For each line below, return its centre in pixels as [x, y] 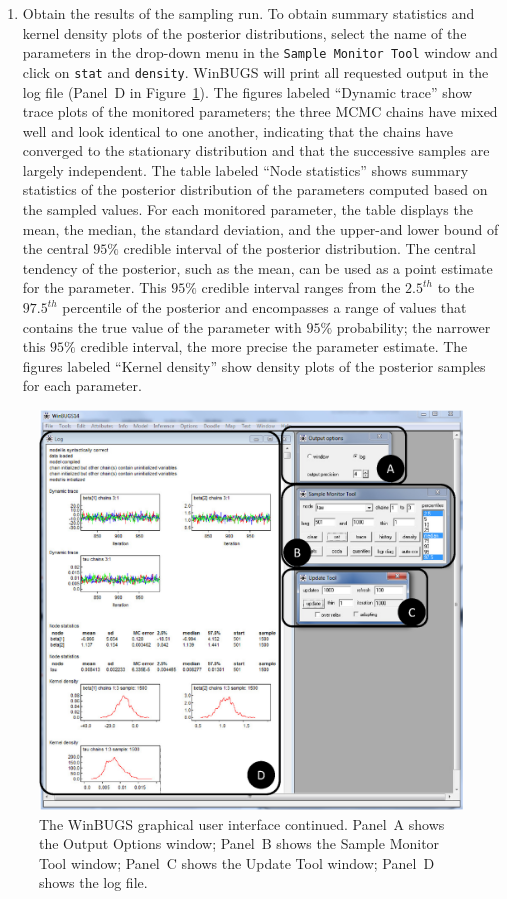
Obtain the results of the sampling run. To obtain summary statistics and [248, 13]
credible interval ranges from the [301, 287]
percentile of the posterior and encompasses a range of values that [264, 307]
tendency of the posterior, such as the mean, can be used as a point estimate [257, 267]
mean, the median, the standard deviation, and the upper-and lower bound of [260, 228]
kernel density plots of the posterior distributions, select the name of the [244, 32]
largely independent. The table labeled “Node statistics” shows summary [245, 169]
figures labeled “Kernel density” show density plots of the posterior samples [254, 365]
